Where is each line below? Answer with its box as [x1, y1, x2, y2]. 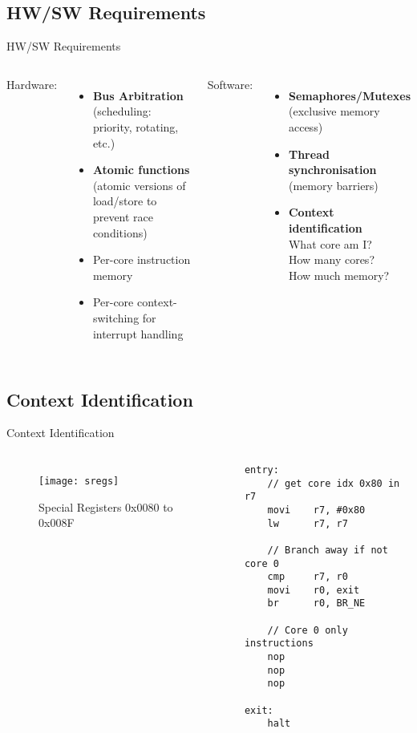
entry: [244, 464, 279, 476]
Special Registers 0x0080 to [38, 498, 173, 515]
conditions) [92, 224, 148, 241]
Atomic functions [92, 161, 190, 178]
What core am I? [288, 235, 372, 252]
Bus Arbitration [92, 87, 184, 103]
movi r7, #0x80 [267, 504, 366, 516]
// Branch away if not [267, 544, 388, 556]
